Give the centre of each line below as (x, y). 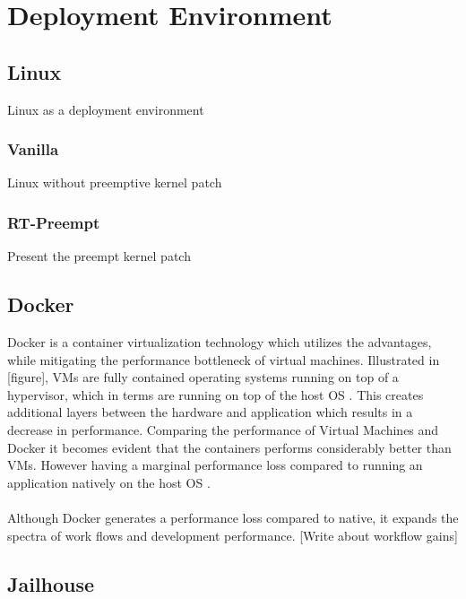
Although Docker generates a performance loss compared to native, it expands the (233, 517)
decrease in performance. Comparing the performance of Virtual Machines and (223, 429)
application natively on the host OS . (109, 482)
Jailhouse (51, 583)
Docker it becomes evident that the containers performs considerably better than (229, 447)
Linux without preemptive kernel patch (115, 182)
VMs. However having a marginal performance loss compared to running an (215, 465)
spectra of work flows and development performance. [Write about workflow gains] (233, 535)
